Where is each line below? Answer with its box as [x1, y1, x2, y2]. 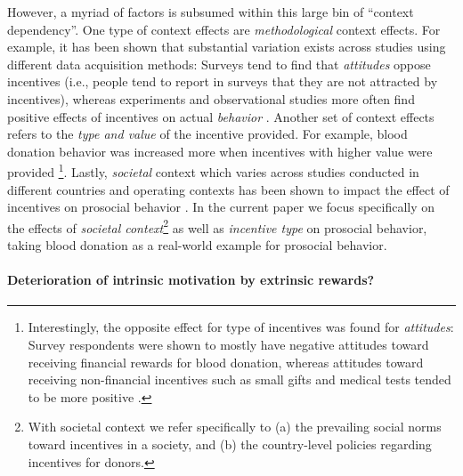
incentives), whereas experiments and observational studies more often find [7, 89, 415, 108]
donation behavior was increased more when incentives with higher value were [7, 141, 433, 160]
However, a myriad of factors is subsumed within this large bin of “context [7, 3, 414, 20]
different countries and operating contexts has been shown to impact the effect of [7, 180, 450, 198]
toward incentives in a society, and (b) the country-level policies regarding [28, 434, 432, 453]
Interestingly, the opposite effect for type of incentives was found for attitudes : [28, 318, 454, 336]
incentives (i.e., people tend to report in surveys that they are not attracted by [7, 72, 438, 91]
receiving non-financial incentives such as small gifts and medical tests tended [28, 370, 451, 389]
